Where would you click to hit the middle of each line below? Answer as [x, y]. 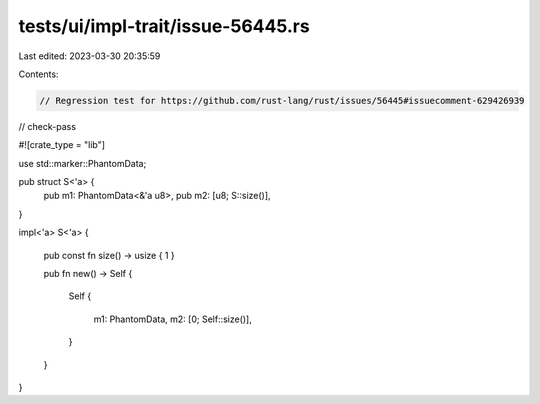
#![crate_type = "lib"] [61, 145]
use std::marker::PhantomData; [82, 163]
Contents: [38, 74]
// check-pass [47, 126]
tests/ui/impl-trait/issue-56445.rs [164, 26]
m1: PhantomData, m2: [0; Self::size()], [172, 319]
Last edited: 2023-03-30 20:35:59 [89, 56]
